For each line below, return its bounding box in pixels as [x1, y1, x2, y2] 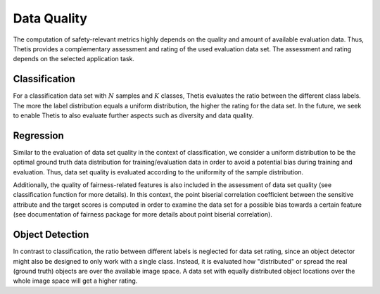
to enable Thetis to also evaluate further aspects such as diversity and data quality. [13, 111, 254, 120]
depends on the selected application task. [13, 55, 135, 63]
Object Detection [13, 229, 89, 241]
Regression [13, 129, 65, 141]
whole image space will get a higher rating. [13, 276, 138, 285]
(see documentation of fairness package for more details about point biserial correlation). [13, 210, 272, 219]
